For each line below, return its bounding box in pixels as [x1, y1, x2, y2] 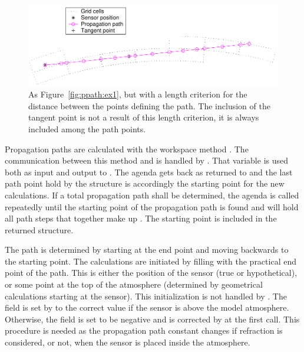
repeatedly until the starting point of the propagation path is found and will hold [5, 200, 299, 213]
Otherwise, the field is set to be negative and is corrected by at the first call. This [5, 312, 300, 325]
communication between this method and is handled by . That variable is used [5, 154, 289, 167]
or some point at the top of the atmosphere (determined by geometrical [5, 278, 263, 291]
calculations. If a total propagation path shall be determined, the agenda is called [5, 188, 299, 201]
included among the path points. [28, 122, 146, 135]
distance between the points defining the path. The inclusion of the [28, 99, 270, 112]
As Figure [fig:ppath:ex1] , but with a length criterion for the [28, 88, 247, 100]
